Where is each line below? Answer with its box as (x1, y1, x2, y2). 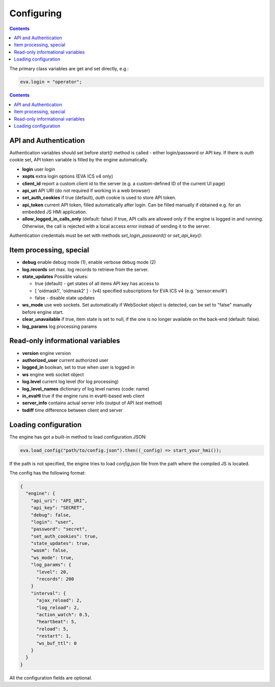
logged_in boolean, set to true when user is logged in (22, 364, 135, 370)
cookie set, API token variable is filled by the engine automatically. (9, 157, 149, 163)
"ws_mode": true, (31, 555, 74, 560)
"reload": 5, (36, 626, 69, 631)
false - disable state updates (35, 295, 95, 301)
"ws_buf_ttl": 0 (36, 640, 77, 646)
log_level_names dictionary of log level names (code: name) (22, 386, 150, 392)
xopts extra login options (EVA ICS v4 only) (22, 173, 114, 179)
